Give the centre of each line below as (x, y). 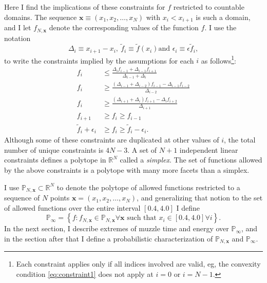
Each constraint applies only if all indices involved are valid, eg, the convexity (138, 264)
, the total (240, 140)
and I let (18, 27)
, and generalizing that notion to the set (200, 198)
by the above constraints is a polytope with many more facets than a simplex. (127, 170)
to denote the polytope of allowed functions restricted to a (148, 187)
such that (142, 218)
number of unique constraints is (54, 149)
